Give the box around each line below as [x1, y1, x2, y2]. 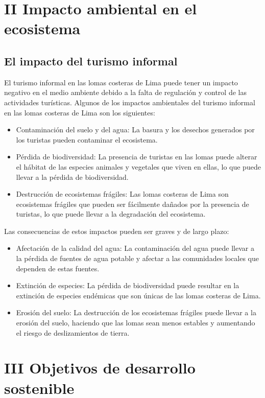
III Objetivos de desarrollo [4, 357, 196, 378]
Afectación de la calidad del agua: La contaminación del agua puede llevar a [16, 243, 254, 253]
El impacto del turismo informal [4, 53, 178, 68]
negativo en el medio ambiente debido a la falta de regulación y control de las [4, 87, 247, 98]
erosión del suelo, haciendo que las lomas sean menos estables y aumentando [16, 317, 255, 328]
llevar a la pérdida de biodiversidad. [16, 171, 129, 182]
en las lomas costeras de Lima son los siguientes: [4, 107, 155, 118]
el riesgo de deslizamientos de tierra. [16, 327, 130, 338]
